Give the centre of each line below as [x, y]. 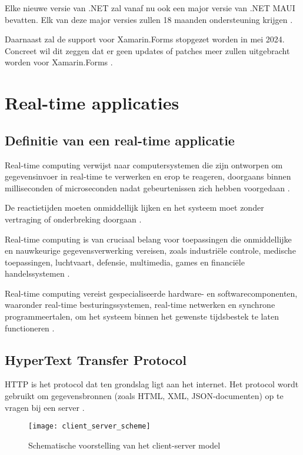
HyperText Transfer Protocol [96, 359]
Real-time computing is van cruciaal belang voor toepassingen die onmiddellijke [148, 239]
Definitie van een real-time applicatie [120, 140]
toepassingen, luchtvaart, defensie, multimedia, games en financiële [125, 262]
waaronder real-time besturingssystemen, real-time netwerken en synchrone [140, 305]
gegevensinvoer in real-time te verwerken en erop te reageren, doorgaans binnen [148, 176]
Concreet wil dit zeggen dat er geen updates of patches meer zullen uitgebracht [147, 50]
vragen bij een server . [45, 407]
